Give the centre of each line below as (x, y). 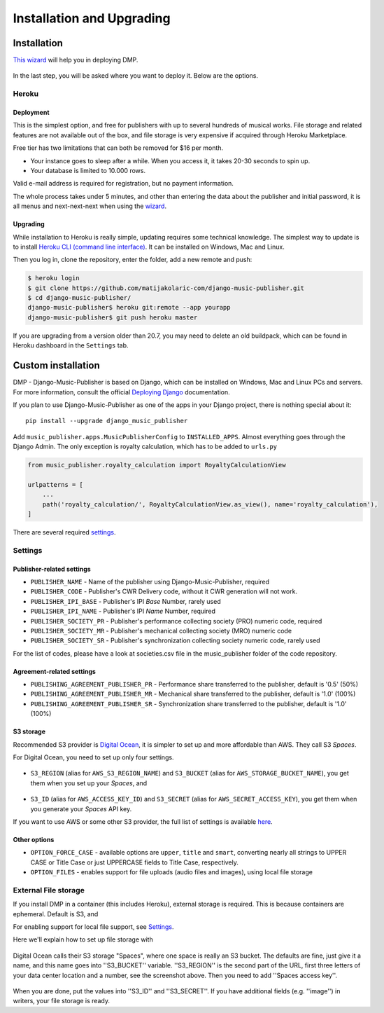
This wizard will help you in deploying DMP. (76, 60)
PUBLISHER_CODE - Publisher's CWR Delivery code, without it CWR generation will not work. (164, 591)
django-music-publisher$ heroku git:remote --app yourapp (129, 308)
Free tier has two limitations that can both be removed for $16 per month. (118, 148)
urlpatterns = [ (56, 484)
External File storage (49, 890)
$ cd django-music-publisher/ (79, 298)
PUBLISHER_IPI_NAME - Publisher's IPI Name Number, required (123, 611)
